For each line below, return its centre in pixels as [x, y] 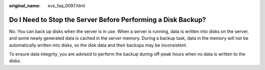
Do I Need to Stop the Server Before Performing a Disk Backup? [107, 20]
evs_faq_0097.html [66, 6]
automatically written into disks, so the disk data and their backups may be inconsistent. [98, 45]
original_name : [25, 6]
